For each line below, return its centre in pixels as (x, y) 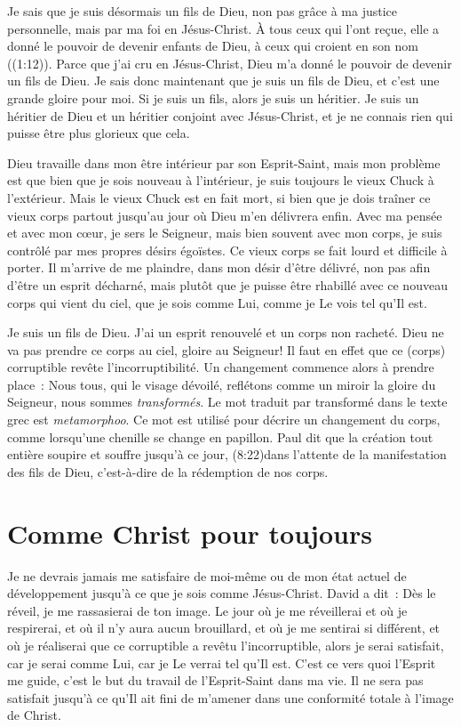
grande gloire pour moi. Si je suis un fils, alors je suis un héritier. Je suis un (213, 97)
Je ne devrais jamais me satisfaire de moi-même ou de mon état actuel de (207, 575)
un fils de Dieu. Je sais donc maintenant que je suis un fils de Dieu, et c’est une (223, 81)
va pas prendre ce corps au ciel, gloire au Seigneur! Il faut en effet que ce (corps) (227, 349)
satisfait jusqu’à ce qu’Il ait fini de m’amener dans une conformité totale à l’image (230, 697)
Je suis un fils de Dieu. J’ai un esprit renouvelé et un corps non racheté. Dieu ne (226, 332)
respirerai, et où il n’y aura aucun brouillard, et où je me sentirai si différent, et (224, 628)
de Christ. (34, 715)
